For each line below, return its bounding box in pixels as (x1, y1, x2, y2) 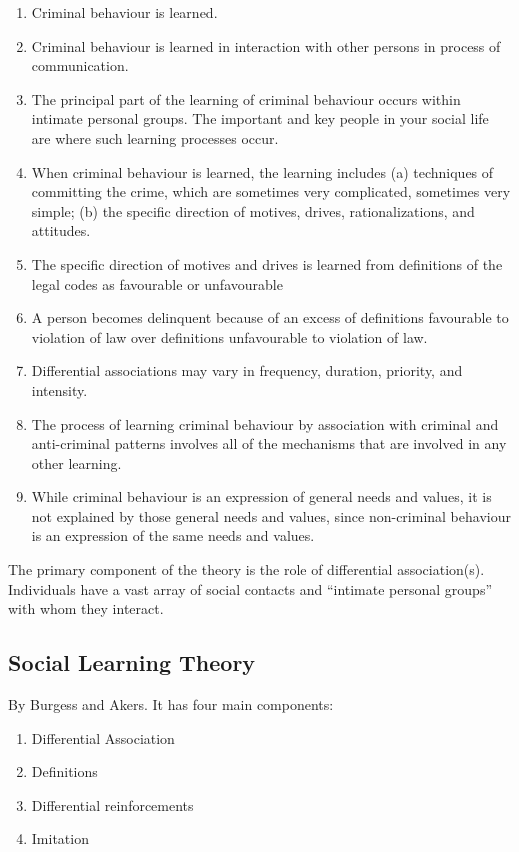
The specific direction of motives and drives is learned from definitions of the (31, 253, 503, 274)
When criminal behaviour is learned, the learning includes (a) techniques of (31, 161, 494, 182)
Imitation (31, 828, 89, 849)
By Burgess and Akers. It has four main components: (8, 694, 334, 715)
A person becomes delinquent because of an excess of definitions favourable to (31, 307, 509, 328)
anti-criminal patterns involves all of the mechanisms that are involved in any (31, 433, 507, 454)
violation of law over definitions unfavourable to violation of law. (31, 326, 428, 347)
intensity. (31, 379, 88, 400)
